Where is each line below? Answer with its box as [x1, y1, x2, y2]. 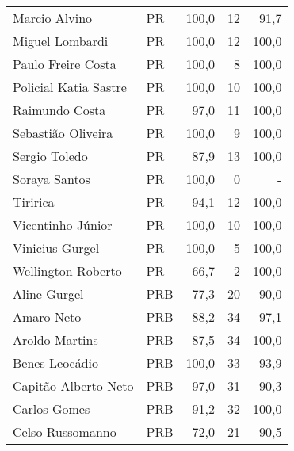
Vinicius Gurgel [13, 239, 100, 257]
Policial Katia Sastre [13, 78, 127, 96]
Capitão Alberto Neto [13, 376, 134, 395]
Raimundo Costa [13, 101, 106, 119]
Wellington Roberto [13, 262, 122, 280]
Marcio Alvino [13, 9, 93, 27]
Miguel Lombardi [13, 32, 109, 50]
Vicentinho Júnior [13, 216, 113, 234]
